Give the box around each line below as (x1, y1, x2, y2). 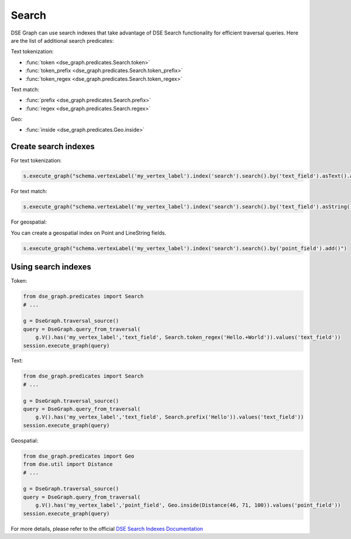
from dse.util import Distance (23, 461, 113, 468)
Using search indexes (11, 262, 92, 272)
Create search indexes (11, 142, 95, 152)
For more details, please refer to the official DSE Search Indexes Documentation (11, 525, 204, 532)
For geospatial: (11, 218, 47, 225)
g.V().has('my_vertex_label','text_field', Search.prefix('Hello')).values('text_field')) (35, 414, 304, 421)
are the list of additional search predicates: (11, 37, 114, 44)
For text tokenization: (11, 157, 62, 164)
